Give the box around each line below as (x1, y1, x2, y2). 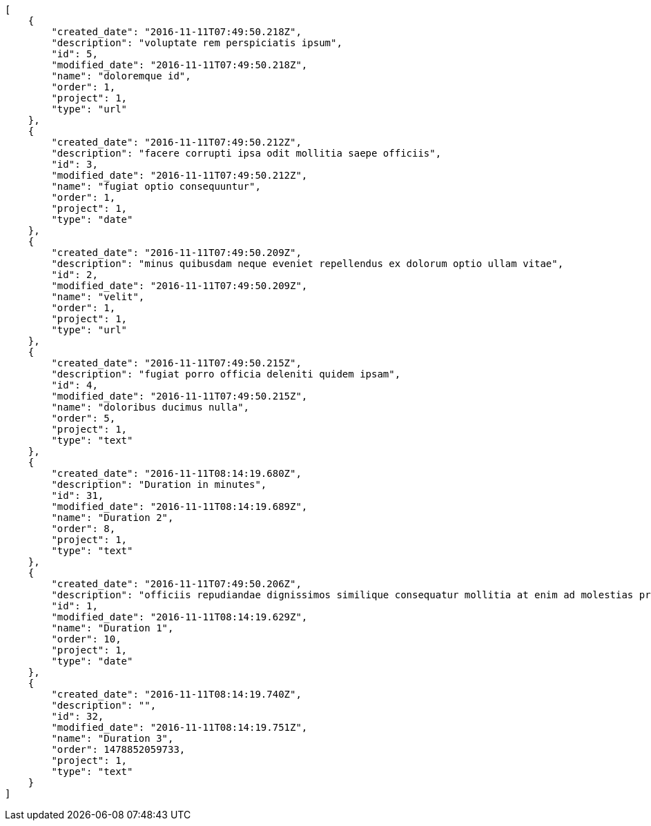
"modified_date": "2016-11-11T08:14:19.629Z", (51, 611, 308, 622)
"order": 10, (51, 633, 122, 645)
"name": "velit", (51, 291, 145, 302)
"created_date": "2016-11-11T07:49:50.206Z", (51, 578, 302, 589)
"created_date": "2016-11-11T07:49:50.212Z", (51, 137, 302, 148)
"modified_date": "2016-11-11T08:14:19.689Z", (51, 501, 308, 512)
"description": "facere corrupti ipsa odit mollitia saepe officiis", (51, 148, 442, 159)
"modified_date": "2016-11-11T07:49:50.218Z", (51, 59, 308, 70)
